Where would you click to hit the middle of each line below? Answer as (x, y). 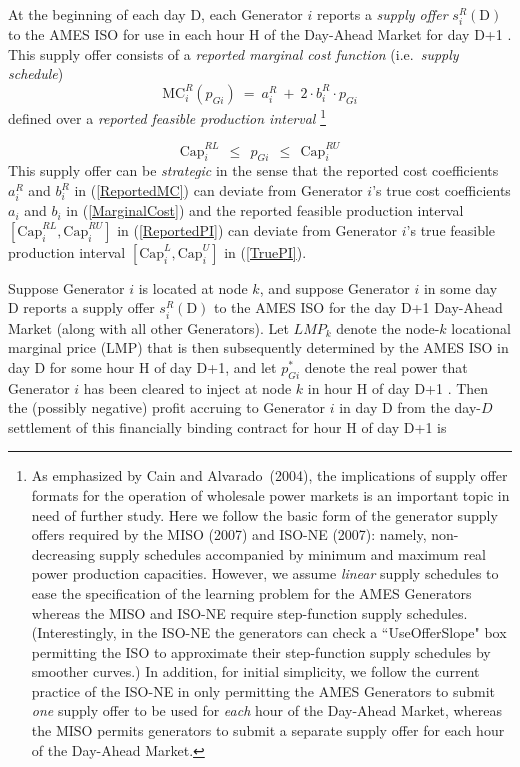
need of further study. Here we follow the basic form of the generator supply (264, 514)
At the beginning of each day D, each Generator (155, 14)
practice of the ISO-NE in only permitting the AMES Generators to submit (263, 690)
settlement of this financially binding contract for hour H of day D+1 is (227, 426)
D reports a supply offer (81, 307)
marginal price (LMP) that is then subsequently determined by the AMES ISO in (258, 347)
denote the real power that (386, 366)
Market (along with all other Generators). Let (148, 327)
